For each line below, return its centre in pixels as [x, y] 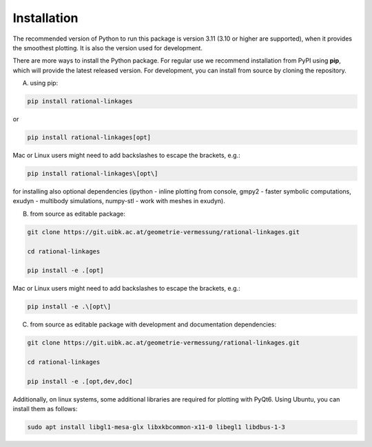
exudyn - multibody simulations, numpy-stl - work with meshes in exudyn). [119, 201]
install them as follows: [45, 409]
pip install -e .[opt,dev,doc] [80, 381]
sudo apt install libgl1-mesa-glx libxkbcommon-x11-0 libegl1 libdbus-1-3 [156, 427]
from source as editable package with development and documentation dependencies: [153, 324]
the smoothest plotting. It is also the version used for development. [108, 48]
